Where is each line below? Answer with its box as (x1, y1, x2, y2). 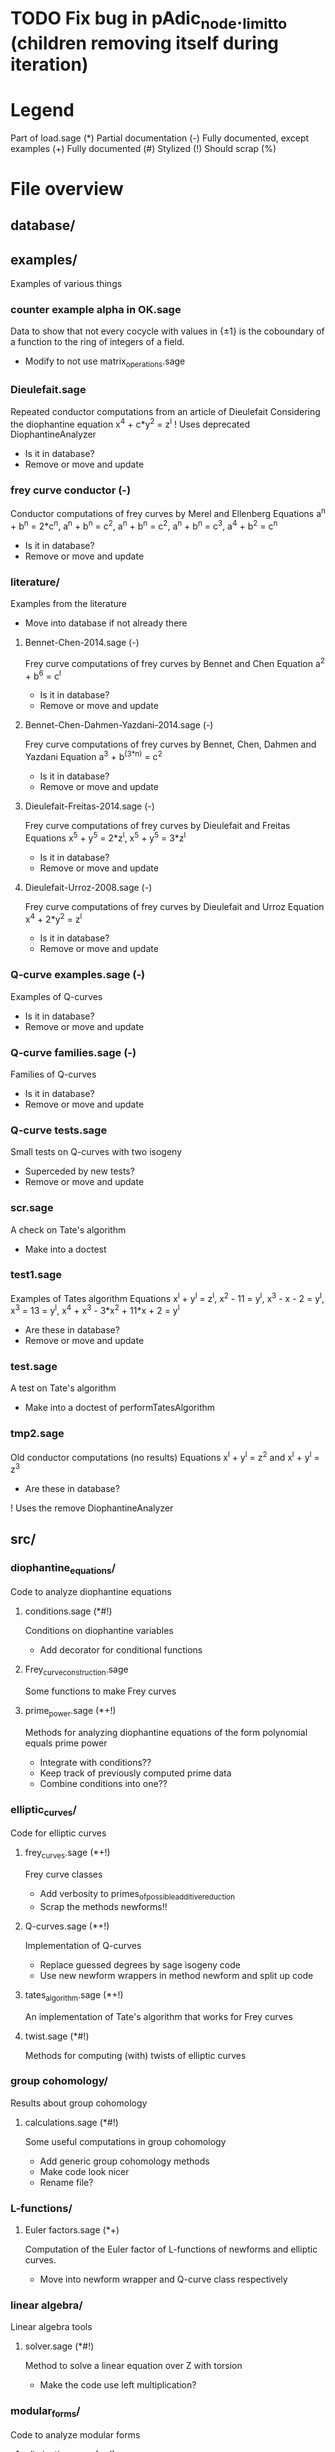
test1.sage (10, 1268, 62, 1282)
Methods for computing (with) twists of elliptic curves (24, 2049, 247, 2061)
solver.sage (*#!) (24, 2340, 95, 2352)
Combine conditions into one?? (39, 1777, 168, 1789)
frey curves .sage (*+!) (24, 1847, 111, 1861)
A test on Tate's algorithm (10, 1382, 117, 1394)
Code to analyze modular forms (10, 2429, 141, 2441)
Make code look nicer (39, 2165, 130, 2177)
